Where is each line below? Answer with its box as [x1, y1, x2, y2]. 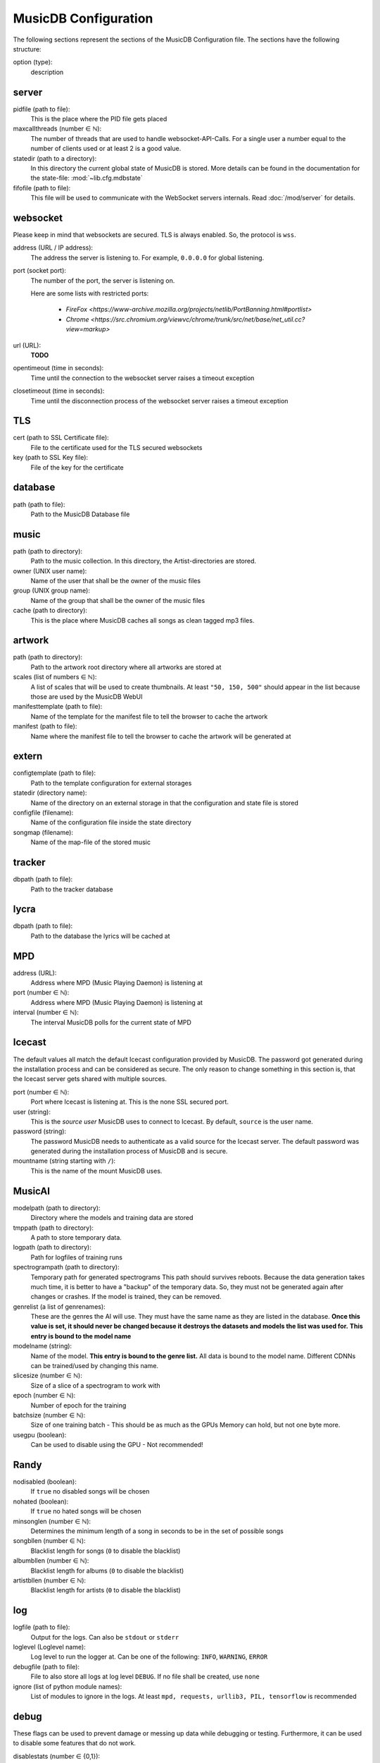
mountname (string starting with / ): [13, 1157, 116, 1165]
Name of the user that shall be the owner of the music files [30, 576, 201, 585]
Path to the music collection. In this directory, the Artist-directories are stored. [30, 557, 257, 566]
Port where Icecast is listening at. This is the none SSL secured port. [30, 1097, 229, 1106]
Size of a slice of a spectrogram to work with [30, 1381, 161, 1389]
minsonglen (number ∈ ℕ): [13, 1517, 91, 1525]
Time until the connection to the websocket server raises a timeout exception [30, 374, 255, 382]
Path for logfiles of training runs [30, 1252, 123, 1262]
